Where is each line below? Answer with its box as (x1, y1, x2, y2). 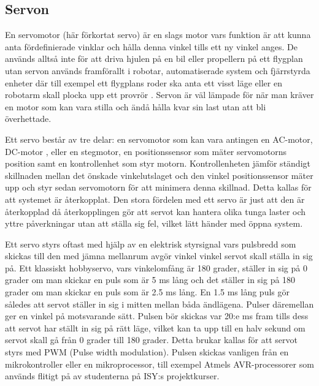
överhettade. (5, 112, 52, 125)
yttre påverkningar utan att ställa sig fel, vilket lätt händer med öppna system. (5, 217, 303, 230)
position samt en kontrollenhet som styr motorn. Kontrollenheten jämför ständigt (5, 157, 310, 170)
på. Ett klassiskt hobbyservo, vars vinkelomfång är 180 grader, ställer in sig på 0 (5, 261, 307, 274)
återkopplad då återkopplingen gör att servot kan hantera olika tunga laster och (5, 205, 306, 218)
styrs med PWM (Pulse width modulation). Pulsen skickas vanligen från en (5, 346, 289, 358)
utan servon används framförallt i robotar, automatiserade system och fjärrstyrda (5, 64, 310, 77)
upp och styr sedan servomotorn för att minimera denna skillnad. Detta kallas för (5, 181, 312, 194)
